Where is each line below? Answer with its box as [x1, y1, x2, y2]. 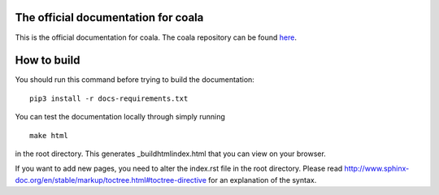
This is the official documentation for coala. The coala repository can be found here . [15, 32, 297, 42]
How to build [15, 54, 80, 67]
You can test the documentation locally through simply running [15, 112, 225, 122]
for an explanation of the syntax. [208, 175, 317, 184]
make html [29, 131, 68, 140]
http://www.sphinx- [344, 163, 410, 174]
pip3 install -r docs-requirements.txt [29, 93, 189, 103]
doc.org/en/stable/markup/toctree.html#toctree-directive [15, 175, 207, 184]
